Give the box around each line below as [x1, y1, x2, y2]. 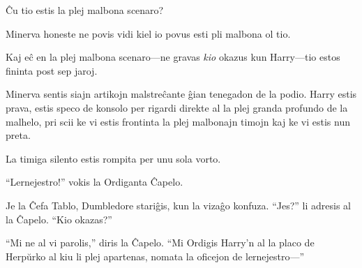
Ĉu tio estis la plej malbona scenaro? [6, 3, 164, 17]
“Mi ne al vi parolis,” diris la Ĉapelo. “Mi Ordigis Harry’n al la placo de [6, 235, 315, 250]
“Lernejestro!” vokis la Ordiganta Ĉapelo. [6, 174, 183, 189]
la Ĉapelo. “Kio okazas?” [6, 211, 112, 226]
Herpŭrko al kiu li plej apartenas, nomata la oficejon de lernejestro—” [6, 248, 305, 263]
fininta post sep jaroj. [6, 63, 98, 77]
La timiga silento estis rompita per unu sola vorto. [6, 151, 221, 165]
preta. [6, 128, 31, 142]
